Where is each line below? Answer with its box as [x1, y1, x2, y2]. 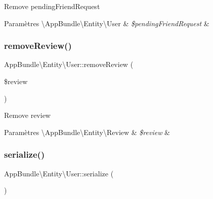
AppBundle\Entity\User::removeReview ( [4, 59, 134, 70]
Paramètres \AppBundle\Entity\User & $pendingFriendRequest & [4, 18, 209, 28]
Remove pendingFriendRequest [4, 1, 100, 11]
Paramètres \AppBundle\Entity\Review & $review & [4, 126, 171, 137]
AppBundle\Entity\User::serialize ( [4, 168, 114, 178]
